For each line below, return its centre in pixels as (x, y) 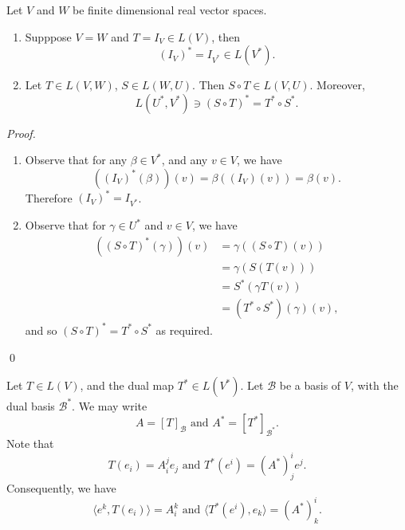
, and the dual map (127, 385)
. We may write (110, 405)
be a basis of (310, 385)
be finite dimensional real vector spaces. (170, 10)
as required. (184, 330)
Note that (30, 444)
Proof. (21, 133)
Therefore (49, 197)
